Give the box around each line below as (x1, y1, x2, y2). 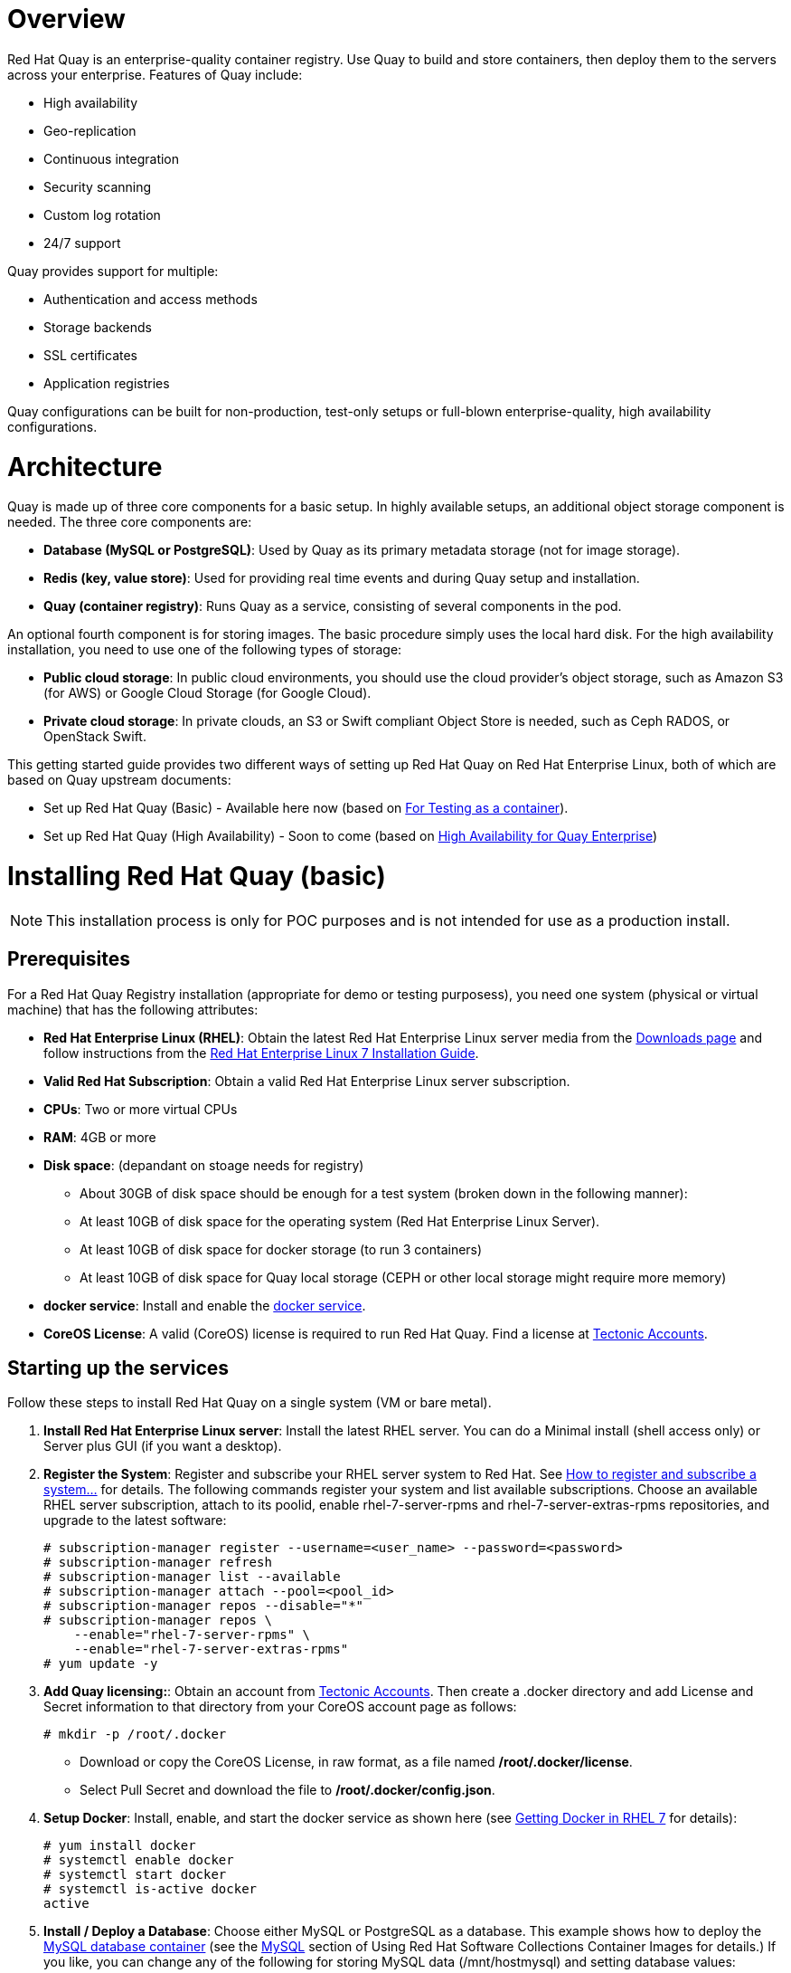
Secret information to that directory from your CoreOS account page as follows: (43, 1699, 517, 1715)
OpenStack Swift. (43, 729, 146, 745)
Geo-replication (43, 122, 137, 138)
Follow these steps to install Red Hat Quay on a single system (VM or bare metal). (7, 1395, 492, 1411)
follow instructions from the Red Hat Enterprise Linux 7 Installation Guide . (43, 1044, 479, 1061)
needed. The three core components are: (7, 514, 252, 530)
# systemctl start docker (43, 1867, 227, 1882)
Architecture (7, 451, 163, 482)
